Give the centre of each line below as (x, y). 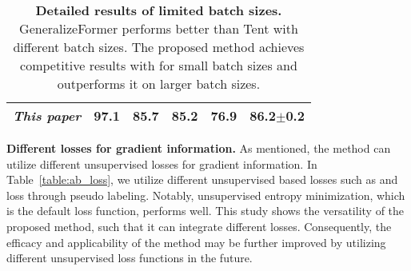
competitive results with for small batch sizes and (159, 65)
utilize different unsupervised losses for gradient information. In (162, 163)
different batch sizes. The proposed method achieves (159, 47)
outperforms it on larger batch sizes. (159, 84)
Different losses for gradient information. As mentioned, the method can (199, 148)
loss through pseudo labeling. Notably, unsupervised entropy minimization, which (206, 195)
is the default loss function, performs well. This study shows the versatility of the (205, 211)
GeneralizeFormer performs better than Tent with (159, 28)
